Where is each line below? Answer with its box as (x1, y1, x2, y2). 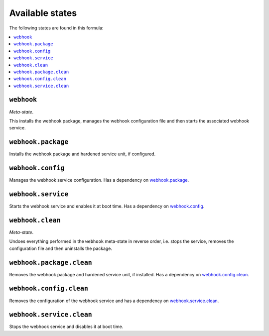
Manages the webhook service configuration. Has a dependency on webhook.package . (9, 177, 189, 183)
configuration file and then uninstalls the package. (9, 245, 112, 251)
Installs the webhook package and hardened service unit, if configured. (9, 151, 156, 157)
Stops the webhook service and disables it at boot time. (9, 324, 124, 330)
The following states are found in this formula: (9, 25, 104, 31)
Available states (9, 7, 77, 18)
